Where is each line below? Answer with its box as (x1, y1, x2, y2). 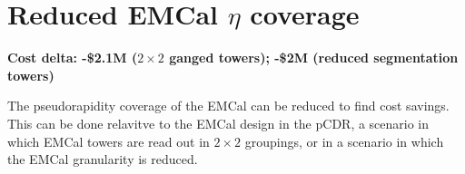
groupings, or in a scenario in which (244, 131, 444, 150)
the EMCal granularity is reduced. (7, 150, 198, 169)
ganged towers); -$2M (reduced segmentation (169, 48, 459, 67)
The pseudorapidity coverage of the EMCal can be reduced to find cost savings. (7, 96, 450, 115)
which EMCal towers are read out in (7, 131, 210, 150)
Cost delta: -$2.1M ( (7, 48, 138, 67)
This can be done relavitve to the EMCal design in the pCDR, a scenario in (7, 113, 430, 132)
